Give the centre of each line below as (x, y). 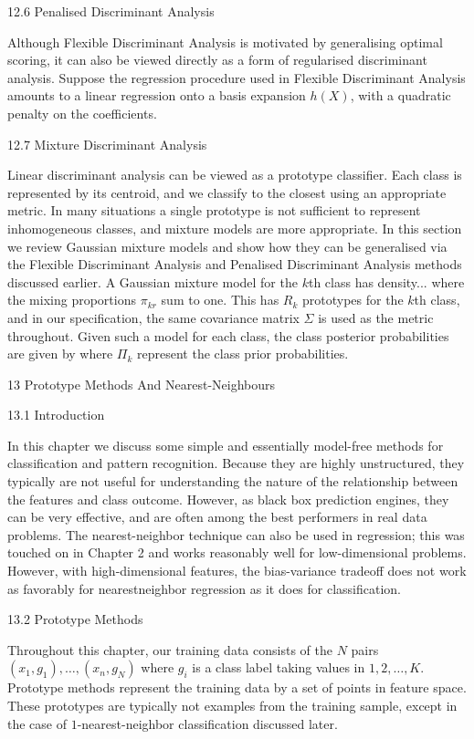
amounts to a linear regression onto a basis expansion (157, 95)
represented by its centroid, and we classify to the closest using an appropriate (227, 192)
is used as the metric (376, 317)
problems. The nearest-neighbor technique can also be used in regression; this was (236, 534)
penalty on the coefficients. (82, 113)
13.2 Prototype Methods (75, 619)
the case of (37, 723)
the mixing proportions (72, 300)
